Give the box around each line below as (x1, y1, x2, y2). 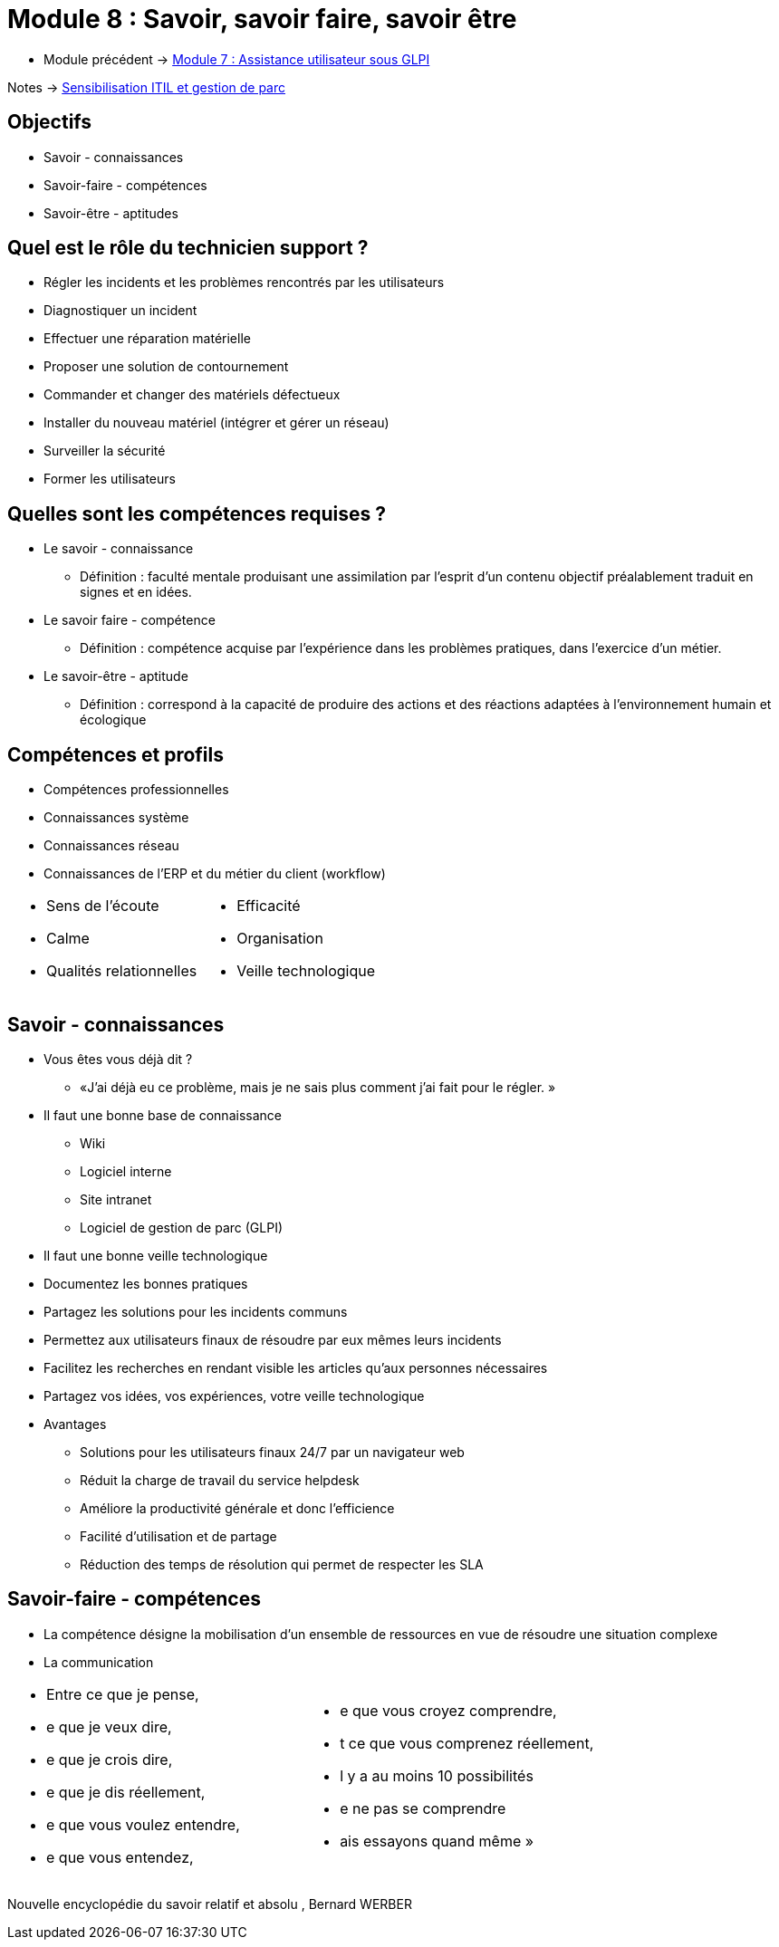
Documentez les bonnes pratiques (43, 1275, 248, 1291)
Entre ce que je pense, (46, 1684, 199, 1703)
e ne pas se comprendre (340, 1798, 506, 1818)
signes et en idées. (80, 584, 192, 600)
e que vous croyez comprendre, (340, 1701, 557, 1720)
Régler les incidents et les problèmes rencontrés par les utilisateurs (43, 274, 445, 291)
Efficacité (236, 897, 301, 916)
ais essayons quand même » (340, 1831, 534, 1850)
